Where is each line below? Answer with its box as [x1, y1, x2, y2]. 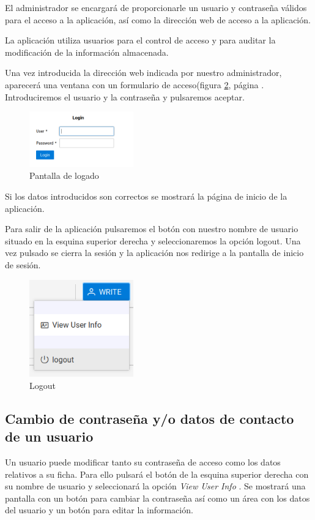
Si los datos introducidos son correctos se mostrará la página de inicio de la [5, 190, 287, 203]
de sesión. [5, 258, 41, 271]
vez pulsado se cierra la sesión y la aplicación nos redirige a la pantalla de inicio [5, 246, 304, 259]
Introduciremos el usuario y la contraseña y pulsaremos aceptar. [5, 90, 245, 103]
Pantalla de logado [29, 169, 99, 182]
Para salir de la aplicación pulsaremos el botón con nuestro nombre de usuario [5, 222, 298, 235]
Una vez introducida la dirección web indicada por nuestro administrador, [5, 66, 282, 79]
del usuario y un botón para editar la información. [5, 503, 193, 516]
